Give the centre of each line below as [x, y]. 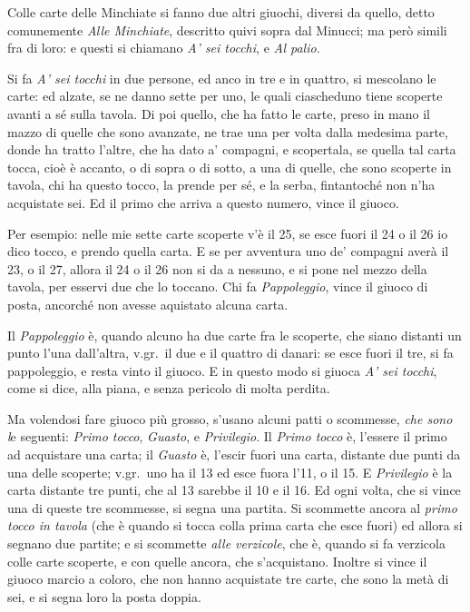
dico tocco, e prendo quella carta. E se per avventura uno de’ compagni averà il [228, 251]
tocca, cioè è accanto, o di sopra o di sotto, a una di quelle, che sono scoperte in [230, 167]
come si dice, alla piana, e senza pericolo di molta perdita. [169, 388]
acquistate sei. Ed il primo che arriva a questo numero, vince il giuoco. [203, 202]
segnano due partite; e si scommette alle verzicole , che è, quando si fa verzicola [226, 543]
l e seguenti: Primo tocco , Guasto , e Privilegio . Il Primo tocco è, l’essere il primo [227, 436]
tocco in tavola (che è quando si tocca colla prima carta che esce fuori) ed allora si [235, 525]
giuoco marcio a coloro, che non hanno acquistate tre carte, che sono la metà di [228, 579]
